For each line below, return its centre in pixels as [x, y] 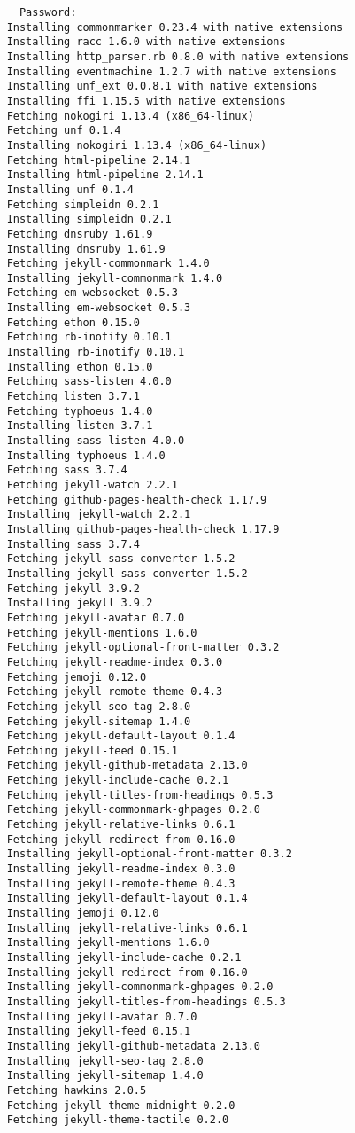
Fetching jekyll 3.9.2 [73, 588]
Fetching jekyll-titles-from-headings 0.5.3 [140, 795]
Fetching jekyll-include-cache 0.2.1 [118, 781]
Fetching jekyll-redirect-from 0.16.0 [121, 839]
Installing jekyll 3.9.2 [80, 603]
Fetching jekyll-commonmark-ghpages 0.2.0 [133, 810]
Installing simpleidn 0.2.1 [89, 219]
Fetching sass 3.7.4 [67, 470]
